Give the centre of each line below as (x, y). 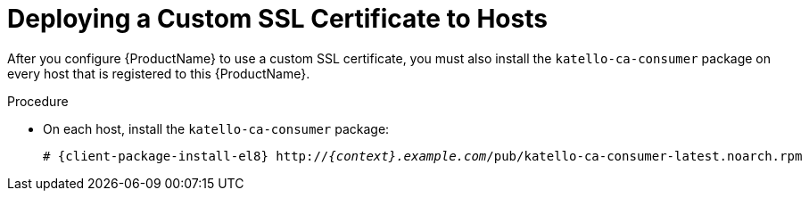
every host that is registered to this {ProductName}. (159, 73)
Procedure (38, 101)
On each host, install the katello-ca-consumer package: (216, 128)
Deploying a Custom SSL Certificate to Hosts (277, 19)
